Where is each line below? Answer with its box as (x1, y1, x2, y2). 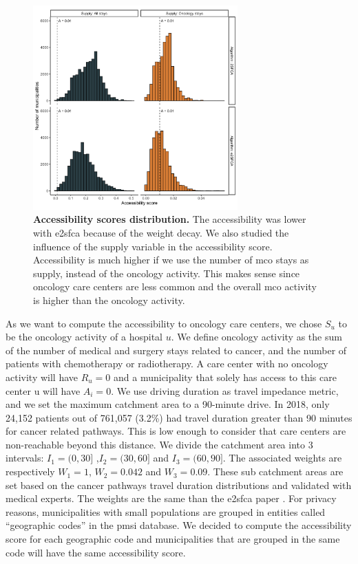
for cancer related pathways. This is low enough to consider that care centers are (6, 424, 346, 438)
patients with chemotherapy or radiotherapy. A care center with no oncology (6, 356, 328, 371)
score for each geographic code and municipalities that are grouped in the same (6, 532, 340, 546)
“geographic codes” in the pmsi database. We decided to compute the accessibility (6, 518, 352, 532)
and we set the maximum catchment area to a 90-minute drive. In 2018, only (6, 397, 330, 411)
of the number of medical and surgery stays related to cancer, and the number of (6, 343, 347, 357)
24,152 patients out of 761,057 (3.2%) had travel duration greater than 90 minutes (6, 410, 352, 424)
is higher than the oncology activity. (33, 292, 185, 307)
